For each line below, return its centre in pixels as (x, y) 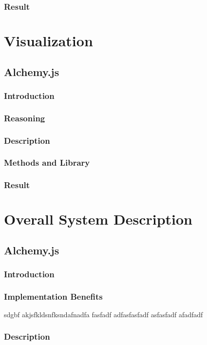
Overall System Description (98, 219)
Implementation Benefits (53, 297)
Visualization (48, 41)
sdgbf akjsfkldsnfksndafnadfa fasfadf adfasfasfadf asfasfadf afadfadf (103, 315)
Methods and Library (47, 163)
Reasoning (25, 118)
